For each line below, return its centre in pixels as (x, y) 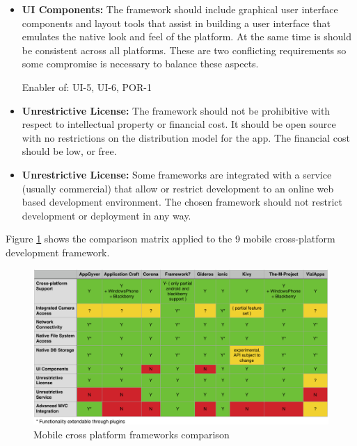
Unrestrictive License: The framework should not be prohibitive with (176, 110)
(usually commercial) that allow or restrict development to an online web (178, 188)
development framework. (58, 252)
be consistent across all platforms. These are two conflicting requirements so (184, 50)
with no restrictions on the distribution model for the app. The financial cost (186, 137)
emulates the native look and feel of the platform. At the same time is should (187, 36)
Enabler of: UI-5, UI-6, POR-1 (87, 86)
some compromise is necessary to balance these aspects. (140, 64)
